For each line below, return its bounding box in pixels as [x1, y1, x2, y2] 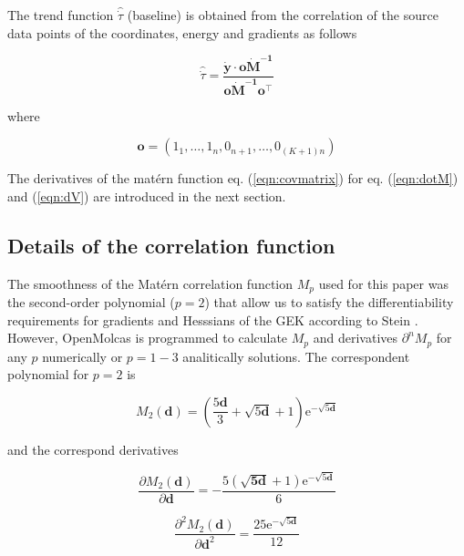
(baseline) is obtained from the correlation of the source [127, 5, 438, 24]
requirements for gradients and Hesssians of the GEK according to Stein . [7, 310, 418, 329]
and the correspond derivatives [7, 439, 179, 458]
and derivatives [313, 328, 398, 347]
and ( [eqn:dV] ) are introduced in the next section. [7, 186, 286, 205]
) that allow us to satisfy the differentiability [204, 292, 454, 311]
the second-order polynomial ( [7, 292, 175, 311]
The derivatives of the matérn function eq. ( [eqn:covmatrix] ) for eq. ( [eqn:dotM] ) [7, 169, 459, 188]
